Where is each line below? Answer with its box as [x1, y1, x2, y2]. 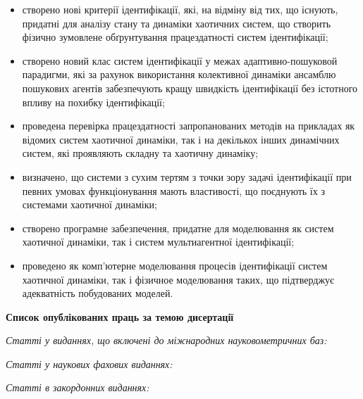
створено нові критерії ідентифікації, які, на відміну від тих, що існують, [22, 2, 338, 16]
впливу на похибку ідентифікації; [22, 94, 165, 109]
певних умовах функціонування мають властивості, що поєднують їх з [22, 183, 325, 198]
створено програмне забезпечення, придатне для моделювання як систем [22, 220, 334, 235]
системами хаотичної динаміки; [22, 197, 157, 212]
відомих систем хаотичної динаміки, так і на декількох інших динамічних [22, 132, 340, 146]
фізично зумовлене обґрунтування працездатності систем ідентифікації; [22, 30, 328, 44]
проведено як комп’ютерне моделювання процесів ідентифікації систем [22, 258, 328, 272]
